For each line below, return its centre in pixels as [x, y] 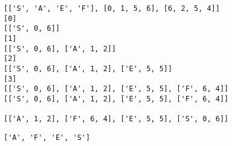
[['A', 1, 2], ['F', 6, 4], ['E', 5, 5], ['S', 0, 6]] [116, 119]
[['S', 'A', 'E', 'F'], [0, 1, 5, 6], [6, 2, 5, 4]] [112, 8]
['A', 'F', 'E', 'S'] [47, 137]
